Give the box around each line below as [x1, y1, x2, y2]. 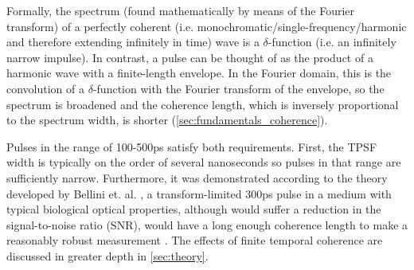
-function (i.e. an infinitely [268, 33, 396, 50]
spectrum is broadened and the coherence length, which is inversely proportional [6, 96, 399, 112]
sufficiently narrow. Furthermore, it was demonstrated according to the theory [6, 169, 388, 186]
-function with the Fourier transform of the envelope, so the [92, 80, 385, 96]
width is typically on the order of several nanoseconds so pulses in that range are [6, 154, 401, 170]
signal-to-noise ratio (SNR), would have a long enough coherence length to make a [6, 216, 408, 233]
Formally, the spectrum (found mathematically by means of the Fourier [6, 2, 355, 18]
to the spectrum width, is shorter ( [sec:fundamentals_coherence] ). [6, 112, 328, 128]
